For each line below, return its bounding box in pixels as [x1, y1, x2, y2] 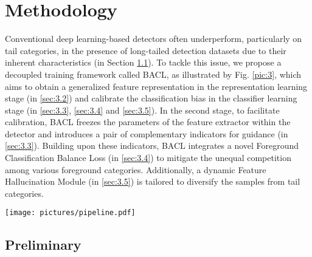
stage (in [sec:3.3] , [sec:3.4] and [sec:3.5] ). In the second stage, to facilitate [5, 103, 280, 116]
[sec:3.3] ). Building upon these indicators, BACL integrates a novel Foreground [5, 139, 299, 152]
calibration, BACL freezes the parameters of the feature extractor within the [5, 115, 291, 128]
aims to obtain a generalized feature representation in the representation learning [5, 80, 308, 92]
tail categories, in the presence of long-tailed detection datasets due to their [5, 44, 286, 57]
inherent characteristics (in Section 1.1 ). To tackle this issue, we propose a [5, 56, 282, 69]
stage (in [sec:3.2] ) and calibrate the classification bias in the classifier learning [5, 92, 297, 105]
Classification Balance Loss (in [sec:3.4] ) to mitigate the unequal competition [5, 151, 291, 164]
